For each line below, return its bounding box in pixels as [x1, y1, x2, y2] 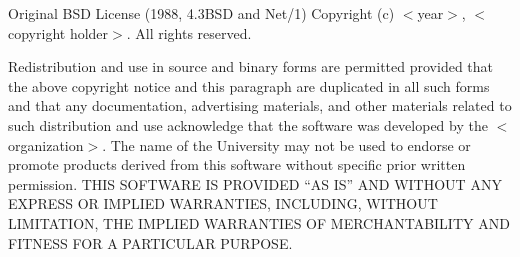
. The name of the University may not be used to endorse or [102, 134, 471, 155]
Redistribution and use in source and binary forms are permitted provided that [8, 56, 494, 77]
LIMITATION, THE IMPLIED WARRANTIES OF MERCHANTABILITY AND [8, 212, 510, 233]
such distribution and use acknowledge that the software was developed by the [8, 114, 488, 135]
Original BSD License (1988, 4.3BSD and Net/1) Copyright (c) [8, 3, 395, 23]
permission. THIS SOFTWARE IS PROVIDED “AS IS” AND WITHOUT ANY [8, 173, 502, 194]
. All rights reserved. [126, 22, 252, 43]
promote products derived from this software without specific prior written [8, 154, 466, 175]
